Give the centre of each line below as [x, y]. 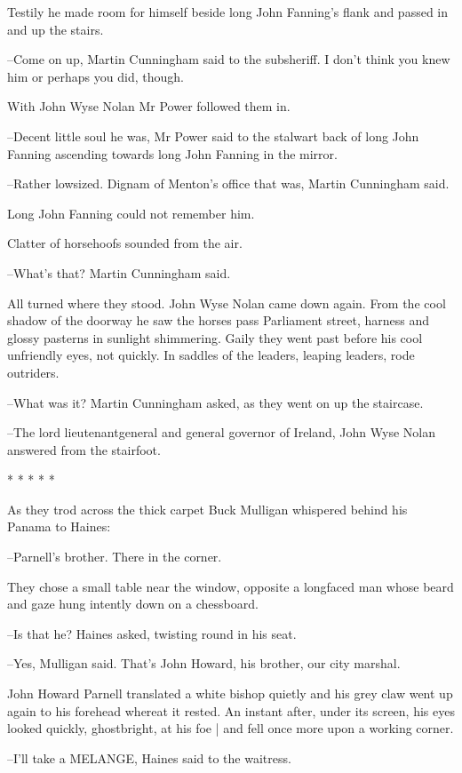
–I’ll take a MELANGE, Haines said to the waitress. [149, 757]
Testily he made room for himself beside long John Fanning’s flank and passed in [228, 12]
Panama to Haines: [59, 526]
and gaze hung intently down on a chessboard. [133, 604]
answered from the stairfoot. [84, 449]
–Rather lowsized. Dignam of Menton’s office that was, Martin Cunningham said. [228, 183]
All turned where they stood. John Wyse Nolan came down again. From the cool [227, 303]
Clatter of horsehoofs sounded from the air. [125, 243]
